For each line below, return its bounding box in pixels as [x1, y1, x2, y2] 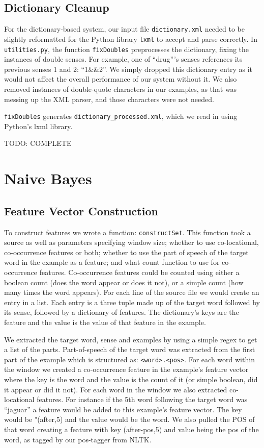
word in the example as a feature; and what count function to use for [4, 257, 220, 267]
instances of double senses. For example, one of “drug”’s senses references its [4, 54, 243, 64]
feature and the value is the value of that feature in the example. [4, 316, 206, 327]
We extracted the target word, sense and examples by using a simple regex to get [4, 334, 257, 344]
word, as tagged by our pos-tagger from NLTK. [4, 434, 152, 444]
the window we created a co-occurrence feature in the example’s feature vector [4, 364, 249, 375]
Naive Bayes [4, 168, 92, 189]
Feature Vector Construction [4, 203, 158, 218]
